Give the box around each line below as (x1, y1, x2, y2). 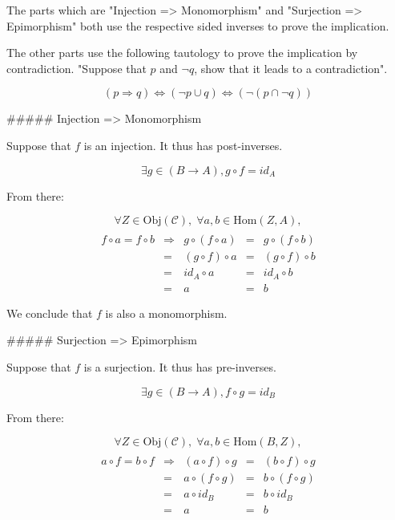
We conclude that (6, 304, 93, 321)
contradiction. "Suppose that (6, 59, 147, 76)
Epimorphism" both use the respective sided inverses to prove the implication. (6, 17, 389, 34)
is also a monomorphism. (105, 304, 228, 321)
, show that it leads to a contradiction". (194, 59, 388, 76)
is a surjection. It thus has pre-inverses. (83, 358, 276, 375)
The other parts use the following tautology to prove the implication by (6, 44, 358, 61)
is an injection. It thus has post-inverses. (83, 136, 283, 153)
